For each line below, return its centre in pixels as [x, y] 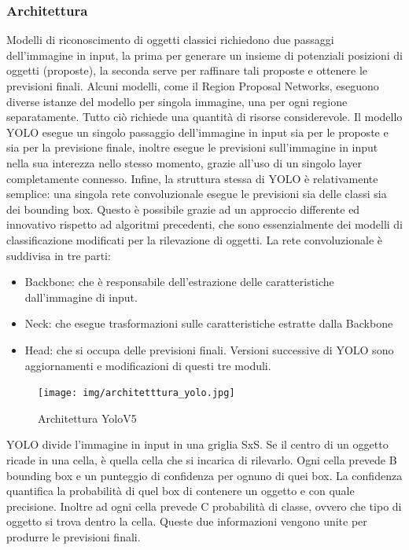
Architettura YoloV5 [87, 418]
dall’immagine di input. [81, 297]
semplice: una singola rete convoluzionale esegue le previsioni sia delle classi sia [197, 194]
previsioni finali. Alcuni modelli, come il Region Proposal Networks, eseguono [193, 86]
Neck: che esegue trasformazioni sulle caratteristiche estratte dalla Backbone [209, 323]
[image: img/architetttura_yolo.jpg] [136, 393]
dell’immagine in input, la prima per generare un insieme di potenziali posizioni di [204, 55]
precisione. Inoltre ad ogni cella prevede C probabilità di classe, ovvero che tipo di [204, 506]
